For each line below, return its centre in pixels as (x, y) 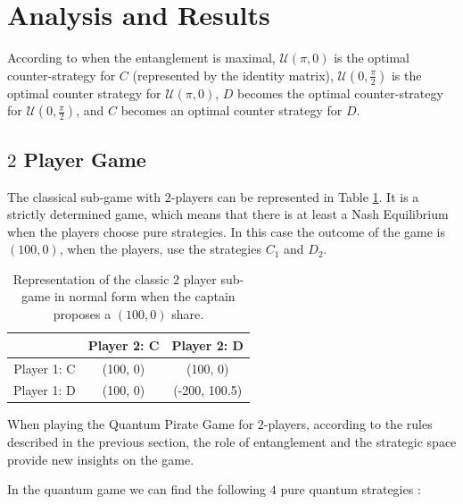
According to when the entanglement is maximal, (141, 58)
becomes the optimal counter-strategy (340, 92)
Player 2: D (207, 344)
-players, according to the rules (348, 424)
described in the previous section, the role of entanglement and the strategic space (232, 442)
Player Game (85, 159)
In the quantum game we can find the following (137, 489)
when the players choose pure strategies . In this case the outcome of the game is (226, 231)
